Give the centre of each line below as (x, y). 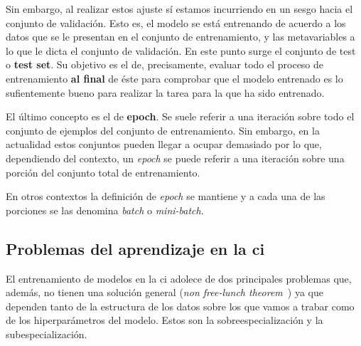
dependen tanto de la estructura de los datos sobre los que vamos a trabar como (180, 306)
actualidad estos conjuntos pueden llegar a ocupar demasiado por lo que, (164, 144)
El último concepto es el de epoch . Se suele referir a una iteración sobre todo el (180, 116)
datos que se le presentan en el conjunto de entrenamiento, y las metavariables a (180, 37)
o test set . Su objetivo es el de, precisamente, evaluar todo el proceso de (165, 64)
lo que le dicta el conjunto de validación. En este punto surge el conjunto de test (181, 50)
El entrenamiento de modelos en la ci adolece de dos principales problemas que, (179, 278)
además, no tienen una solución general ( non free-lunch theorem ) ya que (165, 292)
